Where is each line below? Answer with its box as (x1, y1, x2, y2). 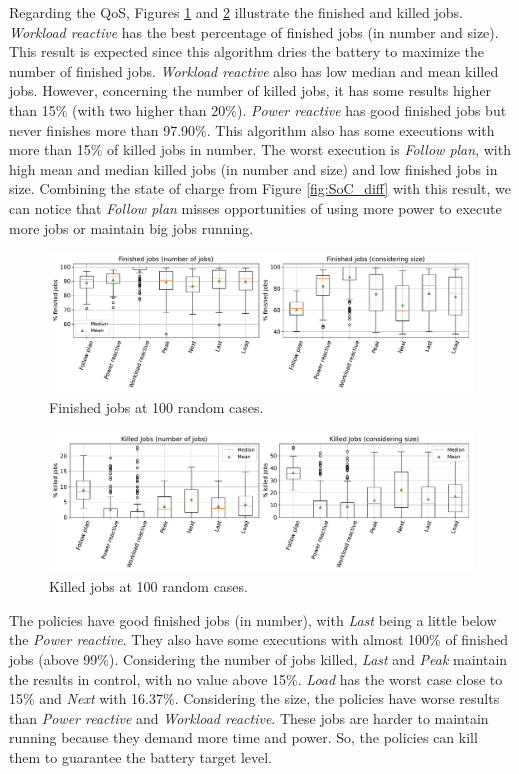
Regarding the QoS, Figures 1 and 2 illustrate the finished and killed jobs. (9, 2, 463, 22)
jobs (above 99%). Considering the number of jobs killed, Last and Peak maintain (9, 649, 508, 670)
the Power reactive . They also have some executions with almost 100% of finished (9, 629, 509, 650)
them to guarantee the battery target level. (9, 747, 272, 768)
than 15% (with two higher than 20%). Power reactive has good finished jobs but (9, 99, 507, 120)
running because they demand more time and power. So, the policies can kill (9, 727, 478, 748)
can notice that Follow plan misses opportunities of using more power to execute (9, 197, 502, 218)
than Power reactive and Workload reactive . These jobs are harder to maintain (9, 707, 489, 728)
